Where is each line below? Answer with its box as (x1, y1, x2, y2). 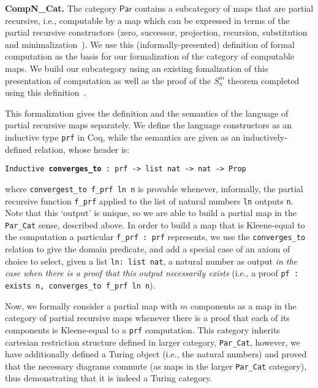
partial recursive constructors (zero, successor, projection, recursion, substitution (5, 26, 308, 39)
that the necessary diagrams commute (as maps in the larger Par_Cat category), (5, 359, 307, 372)
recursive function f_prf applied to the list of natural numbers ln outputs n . (5, 194, 293, 207)
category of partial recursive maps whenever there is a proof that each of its (5, 311, 290, 324)
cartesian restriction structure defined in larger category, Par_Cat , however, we (5, 335, 300, 348)
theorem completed (227, 74, 300, 87)
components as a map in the (190, 299, 297, 312)
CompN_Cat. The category (5, 2, 117, 14)
